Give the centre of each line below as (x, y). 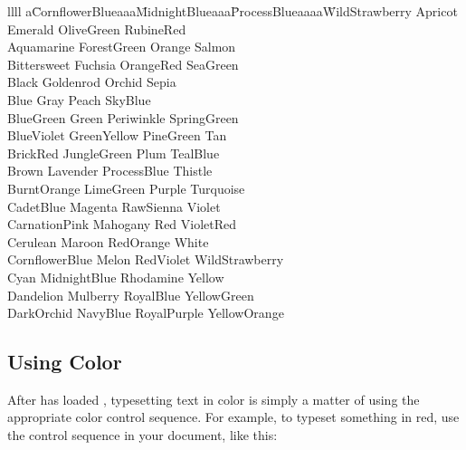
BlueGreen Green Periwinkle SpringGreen (123, 117)
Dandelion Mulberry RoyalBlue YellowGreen (131, 295)
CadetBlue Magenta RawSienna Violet (114, 206)
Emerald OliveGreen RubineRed (97, 29)
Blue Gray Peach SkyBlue (79, 99)
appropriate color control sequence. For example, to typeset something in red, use (233, 417)
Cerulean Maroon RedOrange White (108, 241)
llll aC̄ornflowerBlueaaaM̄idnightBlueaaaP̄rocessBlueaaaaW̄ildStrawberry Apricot (233, 11)
